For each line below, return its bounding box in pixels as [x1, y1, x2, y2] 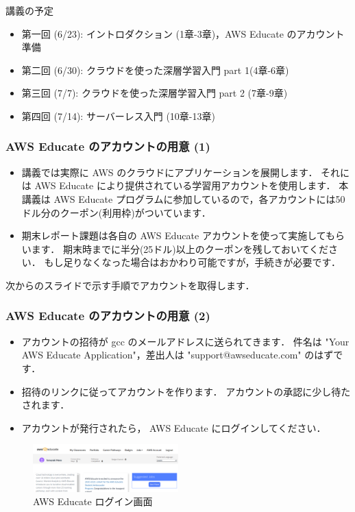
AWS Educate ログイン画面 [33, 494, 153, 509]
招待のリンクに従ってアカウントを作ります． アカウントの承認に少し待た [21, 384, 351, 398]
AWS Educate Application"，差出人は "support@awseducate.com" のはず [21, 348, 334, 362]
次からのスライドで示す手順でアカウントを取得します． [5, 278, 255, 292]
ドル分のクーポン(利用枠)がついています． [21, 205, 211, 219]
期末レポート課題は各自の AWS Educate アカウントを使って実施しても [21, 228, 336, 243]
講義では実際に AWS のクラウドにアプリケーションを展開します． [21, 164, 318, 179]
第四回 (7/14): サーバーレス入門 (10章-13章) [21, 108, 215, 123]
